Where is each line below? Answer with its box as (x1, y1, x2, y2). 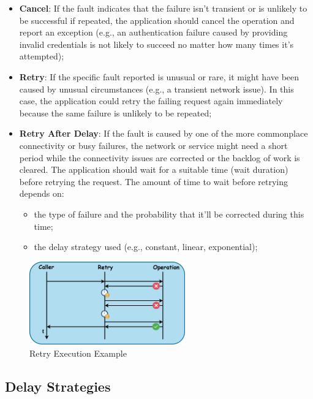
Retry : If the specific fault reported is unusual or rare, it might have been (19, 70, 300, 83)
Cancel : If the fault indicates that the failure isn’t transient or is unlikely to (19, 2, 307, 14)
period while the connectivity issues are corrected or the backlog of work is (19, 151, 300, 164)
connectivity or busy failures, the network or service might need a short (19, 139, 288, 151)
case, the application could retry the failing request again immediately (19, 94, 283, 107)
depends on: (19, 187, 64, 200)
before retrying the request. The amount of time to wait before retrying (19, 175, 288, 188)
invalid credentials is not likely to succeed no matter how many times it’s (19, 37, 294, 50)
